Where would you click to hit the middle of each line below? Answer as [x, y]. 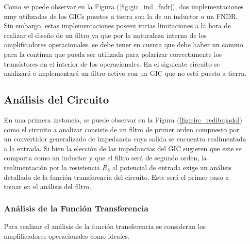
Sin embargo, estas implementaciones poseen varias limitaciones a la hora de [117, 26]
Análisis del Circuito [57, 99]
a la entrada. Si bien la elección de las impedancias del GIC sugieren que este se [123, 148]
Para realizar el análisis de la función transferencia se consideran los [105, 226]
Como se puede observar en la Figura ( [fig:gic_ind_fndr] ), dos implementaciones [124, 6]
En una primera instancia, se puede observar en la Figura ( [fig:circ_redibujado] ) [123, 119]
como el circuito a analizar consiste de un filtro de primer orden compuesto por [122, 129]
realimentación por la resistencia [52, 167]
